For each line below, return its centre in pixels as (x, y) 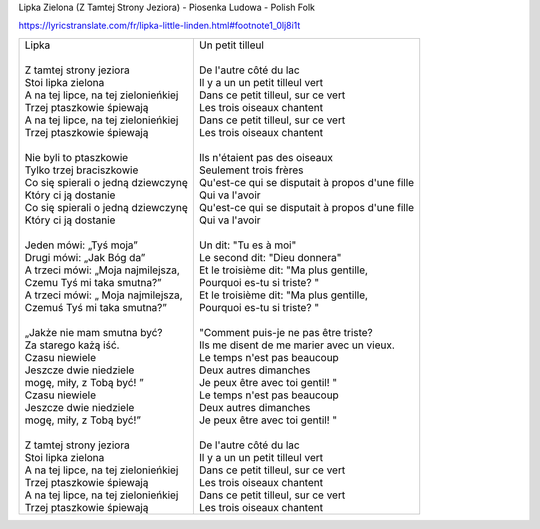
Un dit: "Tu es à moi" (247, 245)
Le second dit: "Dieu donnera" (270, 257)
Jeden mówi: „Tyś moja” (81, 245)
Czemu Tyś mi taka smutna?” (93, 282)
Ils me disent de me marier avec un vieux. (296, 345)
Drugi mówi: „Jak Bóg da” (85, 257)
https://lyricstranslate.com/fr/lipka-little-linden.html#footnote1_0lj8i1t (159, 26)
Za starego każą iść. (72, 345)
